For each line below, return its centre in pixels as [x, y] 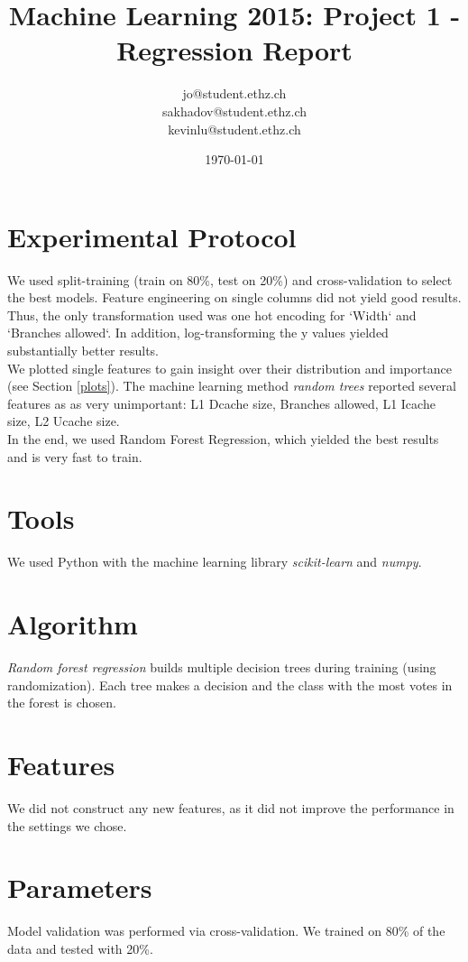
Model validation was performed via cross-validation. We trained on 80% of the [226, 931]
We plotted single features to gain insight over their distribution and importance [229, 368]
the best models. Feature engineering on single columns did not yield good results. [234, 297]
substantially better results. [83, 350]
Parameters [80, 888]
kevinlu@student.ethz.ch [234, 129]
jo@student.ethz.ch [234, 93]
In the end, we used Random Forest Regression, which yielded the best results [223, 438]
